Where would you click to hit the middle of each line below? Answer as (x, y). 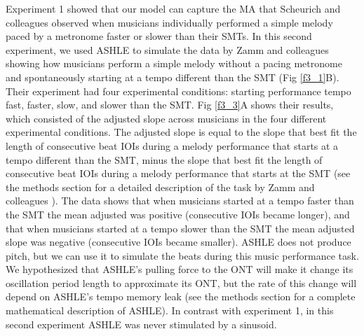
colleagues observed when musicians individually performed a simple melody (169, 22)
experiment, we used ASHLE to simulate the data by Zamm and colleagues (167, 49)
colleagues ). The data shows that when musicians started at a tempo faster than (180, 201)
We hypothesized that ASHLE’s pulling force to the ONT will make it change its (180, 269)
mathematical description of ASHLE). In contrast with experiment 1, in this (170, 310)
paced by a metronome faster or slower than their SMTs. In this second (159, 36)
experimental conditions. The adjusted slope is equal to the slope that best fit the (181, 132)
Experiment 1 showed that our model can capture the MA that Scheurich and (173, 8)
